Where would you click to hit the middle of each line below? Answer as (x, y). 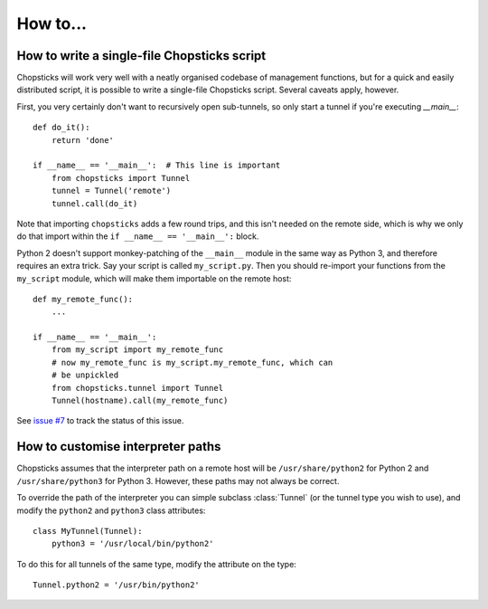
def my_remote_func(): (83, 299)
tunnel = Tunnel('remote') (111, 191)
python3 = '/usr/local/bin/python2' (132, 544)
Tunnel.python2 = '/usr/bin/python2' (117, 585)
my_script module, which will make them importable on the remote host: (154, 278)
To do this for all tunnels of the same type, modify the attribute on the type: (157, 564)
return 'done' (83, 140)
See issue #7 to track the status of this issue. (100, 421)
